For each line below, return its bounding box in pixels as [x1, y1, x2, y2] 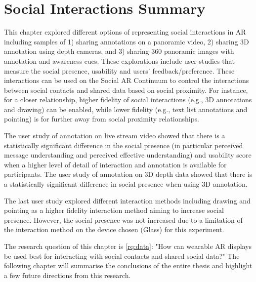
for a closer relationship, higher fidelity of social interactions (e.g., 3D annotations [4, 94, 252, 105]
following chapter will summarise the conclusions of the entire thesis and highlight [4, 260, 253, 271]
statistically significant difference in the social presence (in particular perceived [4, 140, 243, 150]
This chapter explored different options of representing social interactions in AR [4, 27, 246, 37]
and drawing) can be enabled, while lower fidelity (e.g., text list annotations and [4, 104, 248, 114]
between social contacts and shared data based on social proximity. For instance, [4, 84, 248, 95]
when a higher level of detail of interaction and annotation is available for [4, 159, 227, 169]
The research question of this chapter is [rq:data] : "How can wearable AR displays [4, 241, 252, 251]
